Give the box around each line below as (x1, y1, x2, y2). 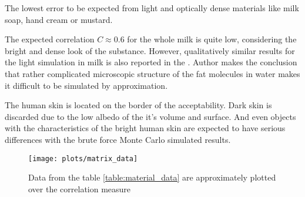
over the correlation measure (28, 182, 131, 195)
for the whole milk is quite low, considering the (127, 33, 297, 45)
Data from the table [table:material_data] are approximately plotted (28, 171, 276, 183)
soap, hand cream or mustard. (5, 13, 113, 25)
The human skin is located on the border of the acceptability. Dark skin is (5, 99, 272, 111)
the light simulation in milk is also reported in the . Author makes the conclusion (5, 56, 297, 68)
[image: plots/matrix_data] (28, 154, 138, 163)
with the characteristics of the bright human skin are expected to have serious (5, 122, 286, 134)
